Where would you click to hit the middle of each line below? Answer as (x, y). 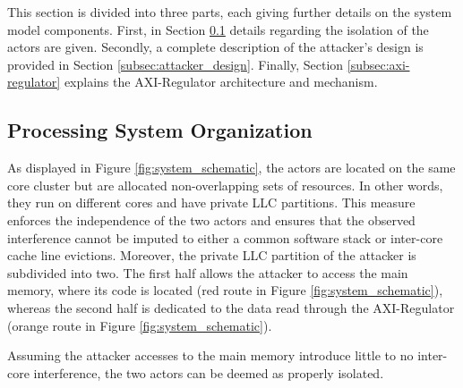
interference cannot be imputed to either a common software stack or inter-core (225, 237)
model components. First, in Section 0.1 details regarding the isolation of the (218, 29)
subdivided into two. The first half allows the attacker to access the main (208, 272)
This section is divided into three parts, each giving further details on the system (230, 12)
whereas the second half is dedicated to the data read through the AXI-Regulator (231, 307)
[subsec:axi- (378, 64)
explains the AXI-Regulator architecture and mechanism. (221, 82)
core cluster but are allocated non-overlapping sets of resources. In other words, (225, 185)
